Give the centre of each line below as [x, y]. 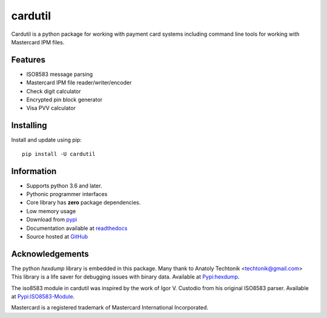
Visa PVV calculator [51, 108]
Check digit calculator [54, 91]
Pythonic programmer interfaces [67, 194]
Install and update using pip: [46, 140]
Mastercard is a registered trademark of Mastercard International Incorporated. [110, 308]
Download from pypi [52, 220]
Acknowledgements [50, 254]
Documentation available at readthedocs [77, 228]
